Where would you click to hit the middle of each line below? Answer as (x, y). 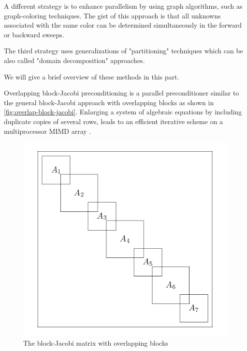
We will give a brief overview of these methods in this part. (92, 76)
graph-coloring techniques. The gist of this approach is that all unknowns (112, 15)
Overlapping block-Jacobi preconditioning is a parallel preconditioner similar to (122, 93)
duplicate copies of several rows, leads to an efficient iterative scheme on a (114, 121)
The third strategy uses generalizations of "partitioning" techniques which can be (123, 51)
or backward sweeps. (34, 34)
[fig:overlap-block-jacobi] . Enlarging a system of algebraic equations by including (123, 112)
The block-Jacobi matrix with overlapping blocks (96, 343)
